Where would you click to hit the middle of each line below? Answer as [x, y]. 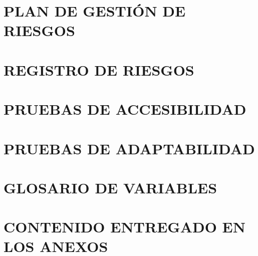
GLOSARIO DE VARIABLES [110, 187]
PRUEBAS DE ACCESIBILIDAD [125, 109]
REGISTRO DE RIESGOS [99, 69]
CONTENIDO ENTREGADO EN [124, 227]
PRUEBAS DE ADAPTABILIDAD [129, 148]
